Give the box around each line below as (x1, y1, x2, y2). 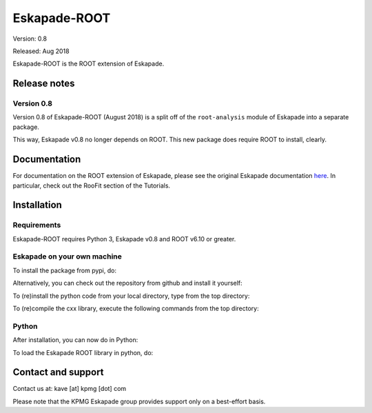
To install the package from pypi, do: (12, 266, 117, 274)
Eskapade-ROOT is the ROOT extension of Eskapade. (12, 59, 165, 68)
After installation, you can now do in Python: (12, 336, 138, 344)
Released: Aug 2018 (12, 47, 70, 55)
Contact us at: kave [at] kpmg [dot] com (12, 385, 127, 393)
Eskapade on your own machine (12, 252, 122, 261)
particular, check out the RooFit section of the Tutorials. (12, 181, 171, 190)
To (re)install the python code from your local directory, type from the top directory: (12, 292, 250, 300)
